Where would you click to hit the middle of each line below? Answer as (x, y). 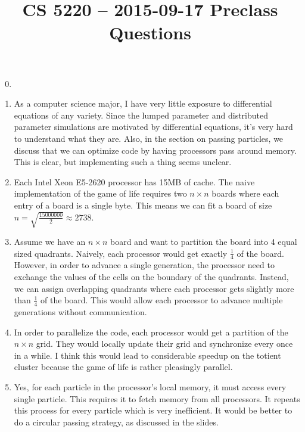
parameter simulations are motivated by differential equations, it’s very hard (153, 127)
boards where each (245, 193)
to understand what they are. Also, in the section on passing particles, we (149, 138)
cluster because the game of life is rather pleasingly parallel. (123, 367)
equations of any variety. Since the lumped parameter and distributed (141, 115)
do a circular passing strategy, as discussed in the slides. (116, 422)
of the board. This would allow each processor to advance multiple (162, 300)
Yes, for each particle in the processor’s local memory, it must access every (150, 387)
